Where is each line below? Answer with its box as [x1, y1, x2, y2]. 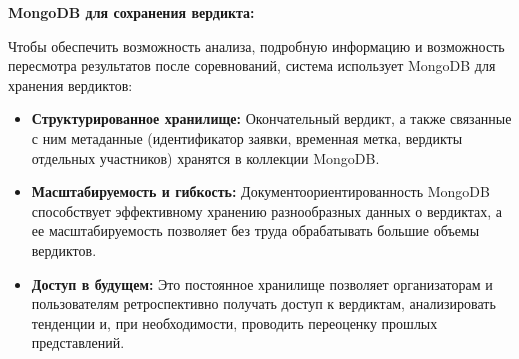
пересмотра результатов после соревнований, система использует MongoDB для [8, 55, 496, 76]
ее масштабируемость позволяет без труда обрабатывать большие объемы [31, 220, 480, 241]
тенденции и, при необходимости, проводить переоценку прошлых [31, 312, 438, 333]
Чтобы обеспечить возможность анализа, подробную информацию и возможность [8, 35, 505, 56]
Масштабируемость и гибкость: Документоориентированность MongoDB [31, 181, 490, 202]
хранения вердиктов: [8, 74, 133, 95]
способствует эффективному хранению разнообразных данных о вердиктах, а [31, 200, 503, 221]
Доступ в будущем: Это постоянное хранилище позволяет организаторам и [31, 273, 493, 294]
